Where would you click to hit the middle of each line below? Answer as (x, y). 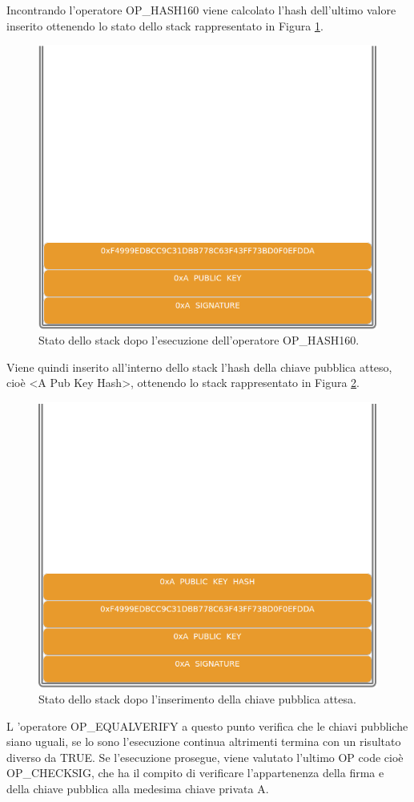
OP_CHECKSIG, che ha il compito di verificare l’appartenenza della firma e (195, 773)
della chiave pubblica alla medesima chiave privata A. (138, 789)
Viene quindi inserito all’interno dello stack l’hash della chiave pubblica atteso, (199, 367)
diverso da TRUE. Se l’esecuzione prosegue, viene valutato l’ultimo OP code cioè (205, 757)
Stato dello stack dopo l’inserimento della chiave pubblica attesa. (197, 699)
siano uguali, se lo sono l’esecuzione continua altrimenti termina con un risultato (204, 742)
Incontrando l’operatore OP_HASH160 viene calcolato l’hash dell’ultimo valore (201, 10)
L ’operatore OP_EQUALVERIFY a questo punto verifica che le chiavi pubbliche (207, 725)
